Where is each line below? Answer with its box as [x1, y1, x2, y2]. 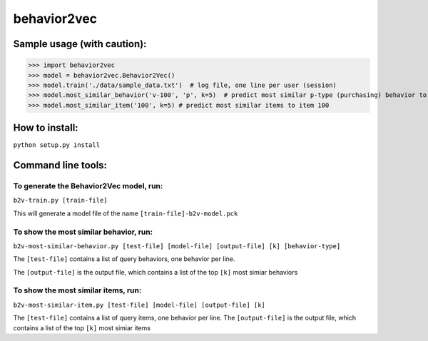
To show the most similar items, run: [13, 285, 142, 295]
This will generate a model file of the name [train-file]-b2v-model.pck [13, 209, 238, 218]
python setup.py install [13, 141, 100, 149]
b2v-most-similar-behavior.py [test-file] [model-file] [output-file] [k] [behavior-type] [13, 242, 341, 250]
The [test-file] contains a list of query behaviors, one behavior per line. [13, 255, 235, 263]
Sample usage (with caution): [13, 38, 147, 50]
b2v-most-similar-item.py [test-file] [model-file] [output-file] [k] [13, 300, 265, 309]
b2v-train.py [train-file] [13, 196, 108, 205]
